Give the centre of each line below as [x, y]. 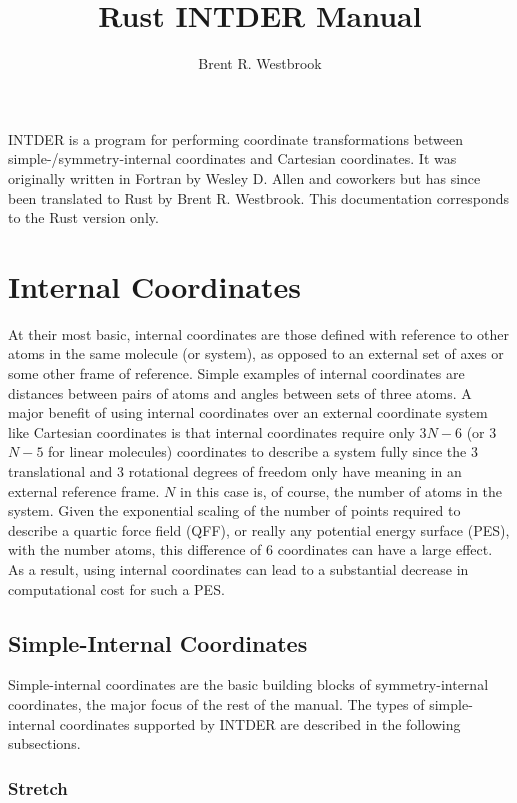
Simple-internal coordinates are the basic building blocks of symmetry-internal [248, 684]
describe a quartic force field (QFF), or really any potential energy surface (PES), [259, 529]
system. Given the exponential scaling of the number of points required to [234, 510]
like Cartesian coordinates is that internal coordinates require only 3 [217, 431]
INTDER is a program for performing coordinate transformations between [235, 138]
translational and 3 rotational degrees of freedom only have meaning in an [235, 470]
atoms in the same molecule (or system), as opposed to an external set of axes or [256, 353]
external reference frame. [84, 490]
